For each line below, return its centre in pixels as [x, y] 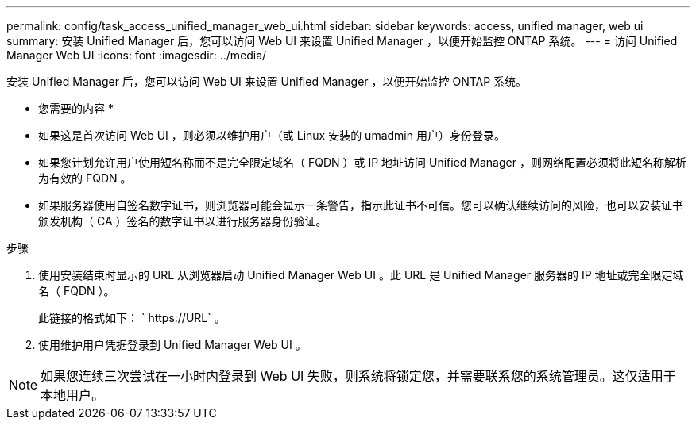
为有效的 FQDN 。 [85, 178]
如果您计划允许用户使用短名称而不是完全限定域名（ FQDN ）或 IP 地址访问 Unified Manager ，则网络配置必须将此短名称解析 [362, 162]
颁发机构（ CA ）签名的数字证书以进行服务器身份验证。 [183, 221]
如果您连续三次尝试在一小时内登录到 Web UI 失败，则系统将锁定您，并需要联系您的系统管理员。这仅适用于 [358, 376]
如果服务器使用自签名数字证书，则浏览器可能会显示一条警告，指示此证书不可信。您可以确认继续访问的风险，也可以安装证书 [361, 205]
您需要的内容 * [76, 108]
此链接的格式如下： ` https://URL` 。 [132, 318]
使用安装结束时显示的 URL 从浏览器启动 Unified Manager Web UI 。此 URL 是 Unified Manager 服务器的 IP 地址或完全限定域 [361, 275]
